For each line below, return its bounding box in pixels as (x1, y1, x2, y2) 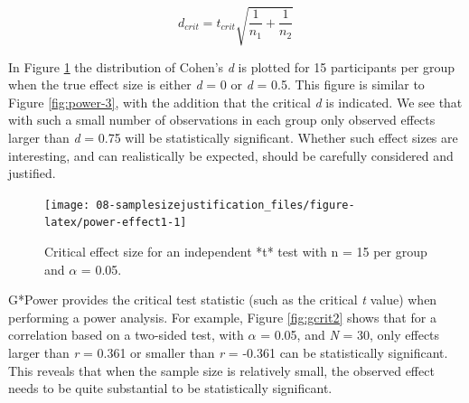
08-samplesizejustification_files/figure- (96, 198, 355, 211)
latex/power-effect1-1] (44, 216, 187, 230)
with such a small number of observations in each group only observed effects (8, 110, 436, 129)
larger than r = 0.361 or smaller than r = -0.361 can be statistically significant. (8, 342, 448, 361)
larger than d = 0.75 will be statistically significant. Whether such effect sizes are (8, 127, 458, 146)
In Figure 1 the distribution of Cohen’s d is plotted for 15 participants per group (8, 57, 455, 76)
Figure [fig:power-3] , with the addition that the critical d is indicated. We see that (8, 92, 463, 111)
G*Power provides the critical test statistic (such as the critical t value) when (8, 290, 437, 309)
